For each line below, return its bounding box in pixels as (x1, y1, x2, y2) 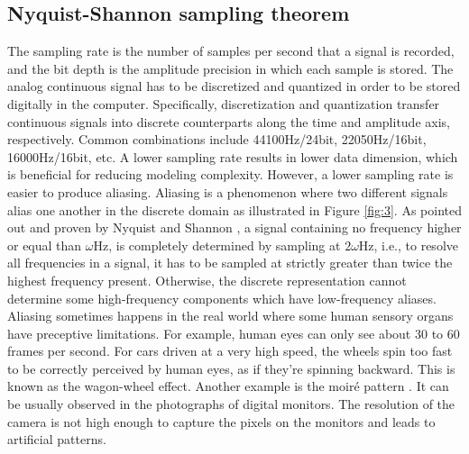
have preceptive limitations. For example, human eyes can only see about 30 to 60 (7, 323, 460, 342)
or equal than (7, 235, 82, 254)
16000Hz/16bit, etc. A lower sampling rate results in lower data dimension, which (7, 147, 458, 166)
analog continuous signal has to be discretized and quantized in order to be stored (7, 77, 461, 95)
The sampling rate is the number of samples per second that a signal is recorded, (7, 41, 455, 60)
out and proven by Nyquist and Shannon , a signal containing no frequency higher (7, 218, 462, 237)
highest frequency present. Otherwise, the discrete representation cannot (7, 270, 407, 289)
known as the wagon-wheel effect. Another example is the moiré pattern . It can (7, 377, 449, 395)
